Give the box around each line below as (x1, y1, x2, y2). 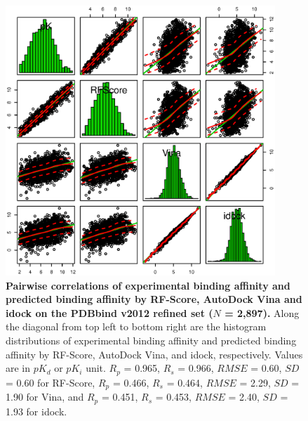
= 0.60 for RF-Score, (6, 375, 95, 389)
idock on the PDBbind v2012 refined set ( (6, 305, 213, 320)
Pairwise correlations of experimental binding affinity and (6, 278, 290, 292)
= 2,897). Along (225, 305, 300, 320)
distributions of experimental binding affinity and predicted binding (6, 332, 297, 347)
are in (6, 361, 31, 375)
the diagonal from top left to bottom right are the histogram (6, 319, 267, 334)
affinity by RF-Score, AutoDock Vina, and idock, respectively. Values (6, 346, 303, 361)
